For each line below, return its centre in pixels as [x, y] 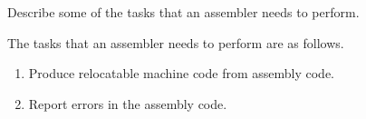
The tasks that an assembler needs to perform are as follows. [176, 42]
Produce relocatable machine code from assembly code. [182, 73]
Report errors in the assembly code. [128, 103]
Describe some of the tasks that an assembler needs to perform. [183, 12]
